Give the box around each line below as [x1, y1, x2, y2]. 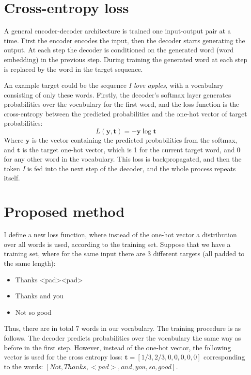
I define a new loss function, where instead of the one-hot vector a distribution [4, 229, 237, 240]
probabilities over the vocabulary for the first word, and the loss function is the [4, 99, 239, 109]
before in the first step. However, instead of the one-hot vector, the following [4, 342, 231, 352]
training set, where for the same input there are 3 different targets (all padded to [4, 248, 245, 259]
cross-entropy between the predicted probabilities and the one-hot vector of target [4, 108, 247, 118]
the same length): [4, 258, 56, 268]
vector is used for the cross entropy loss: [4, 352, 123, 362]
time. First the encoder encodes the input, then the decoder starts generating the [4, 35, 245, 45]
